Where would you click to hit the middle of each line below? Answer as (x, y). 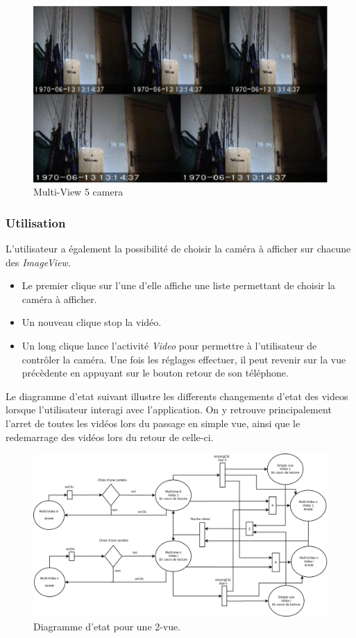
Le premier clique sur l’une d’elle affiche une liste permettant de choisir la (179, 285)
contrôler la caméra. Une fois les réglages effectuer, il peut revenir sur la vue (184, 359)
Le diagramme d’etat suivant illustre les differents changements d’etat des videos (177, 396)
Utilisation (36, 222)
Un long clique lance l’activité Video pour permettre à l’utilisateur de (169, 346)
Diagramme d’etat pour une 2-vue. (107, 626)
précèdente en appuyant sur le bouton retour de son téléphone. (155, 373)
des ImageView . (38, 262)
